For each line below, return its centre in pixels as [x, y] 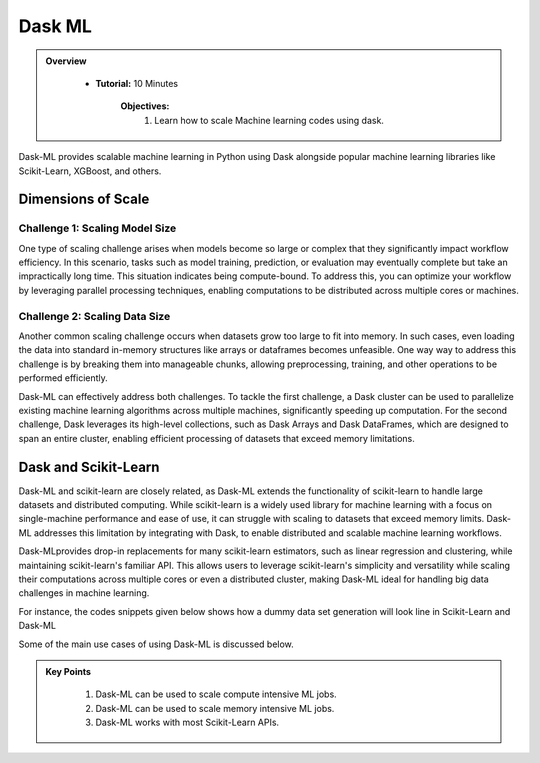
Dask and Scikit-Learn [89, 466]
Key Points [68, 671]
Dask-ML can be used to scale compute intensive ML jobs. [216, 694]
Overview [66, 61]
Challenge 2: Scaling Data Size [94, 316]
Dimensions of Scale [84, 199]
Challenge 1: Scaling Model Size [97, 228]
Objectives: [145, 106]
